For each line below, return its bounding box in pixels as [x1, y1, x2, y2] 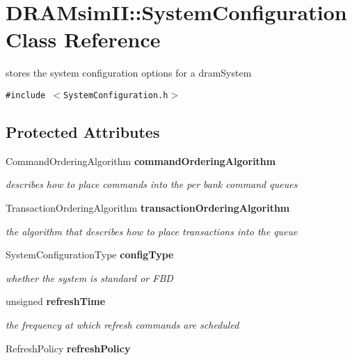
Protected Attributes [6, 120, 160, 142]
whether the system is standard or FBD [6, 270, 173, 285]
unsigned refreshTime [6, 294, 106, 308]
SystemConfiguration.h [63, 90, 168, 100]
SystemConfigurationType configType [6, 247, 174, 262]
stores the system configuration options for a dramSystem [6, 65, 252, 80]
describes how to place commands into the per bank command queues [6, 177, 298, 191]
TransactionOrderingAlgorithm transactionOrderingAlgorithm [6, 200, 290, 214]
